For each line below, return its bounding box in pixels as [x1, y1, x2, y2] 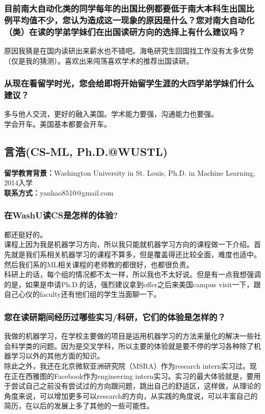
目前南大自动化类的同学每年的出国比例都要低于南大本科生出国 [4, 2, 246, 14]
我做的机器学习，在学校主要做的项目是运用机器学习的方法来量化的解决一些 [4, 330, 254, 341]
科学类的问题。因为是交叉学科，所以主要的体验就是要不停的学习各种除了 [11, 340, 254, 351]
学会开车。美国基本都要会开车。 [4, 118, 111, 129]
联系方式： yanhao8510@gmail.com [4, 187, 114, 198]
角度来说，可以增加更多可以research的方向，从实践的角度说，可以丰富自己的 [4, 390, 258, 401]
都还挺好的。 [4, 229, 47, 239]
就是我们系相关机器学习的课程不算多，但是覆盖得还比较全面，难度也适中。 [11, 249, 261, 259]
